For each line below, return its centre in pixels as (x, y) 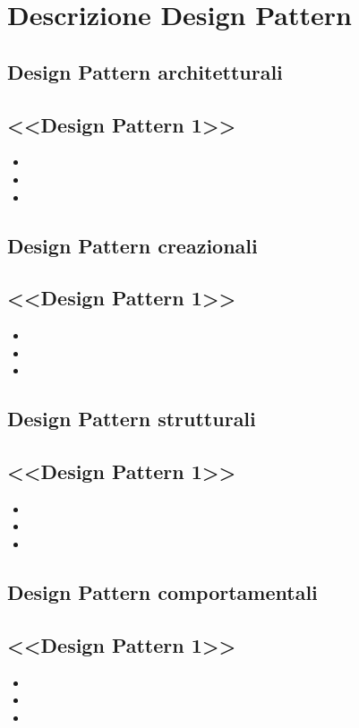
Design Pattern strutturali (132, 419)
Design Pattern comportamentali (162, 592)
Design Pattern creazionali (132, 245)
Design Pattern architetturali (145, 71)
